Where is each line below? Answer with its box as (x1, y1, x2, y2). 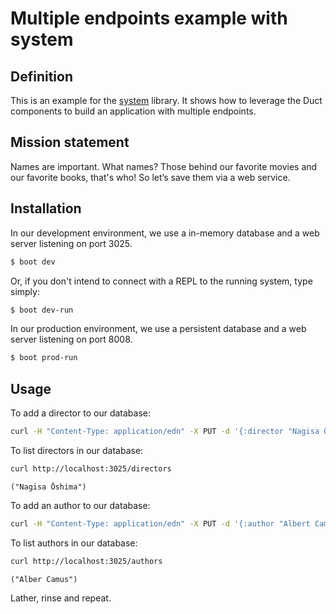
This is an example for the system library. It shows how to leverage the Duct (10, 95, 323, 106)
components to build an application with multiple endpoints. (10, 105, 257, 117)
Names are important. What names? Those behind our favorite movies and (10, 160, 318, 172)
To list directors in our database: (10, 444, 144, 456)
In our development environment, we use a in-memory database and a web (10, 227, 320, 239)
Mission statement (10, 134, 130, 151)
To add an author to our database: (10, 499, 151, 511)
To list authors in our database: (10, 537, 138, 549)
